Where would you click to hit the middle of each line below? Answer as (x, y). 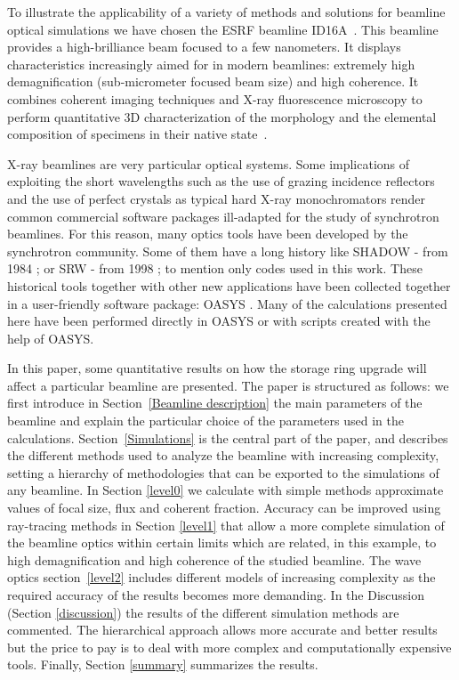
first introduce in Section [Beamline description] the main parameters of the (215, 403)
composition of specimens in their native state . (137, 134)
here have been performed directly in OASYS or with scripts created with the (219, 321)
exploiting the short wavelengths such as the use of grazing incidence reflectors (221, 181)
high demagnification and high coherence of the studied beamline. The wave (214, 559)
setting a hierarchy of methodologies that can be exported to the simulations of (223, 472)
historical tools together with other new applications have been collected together (229, 285)
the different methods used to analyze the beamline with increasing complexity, (223, 455)
